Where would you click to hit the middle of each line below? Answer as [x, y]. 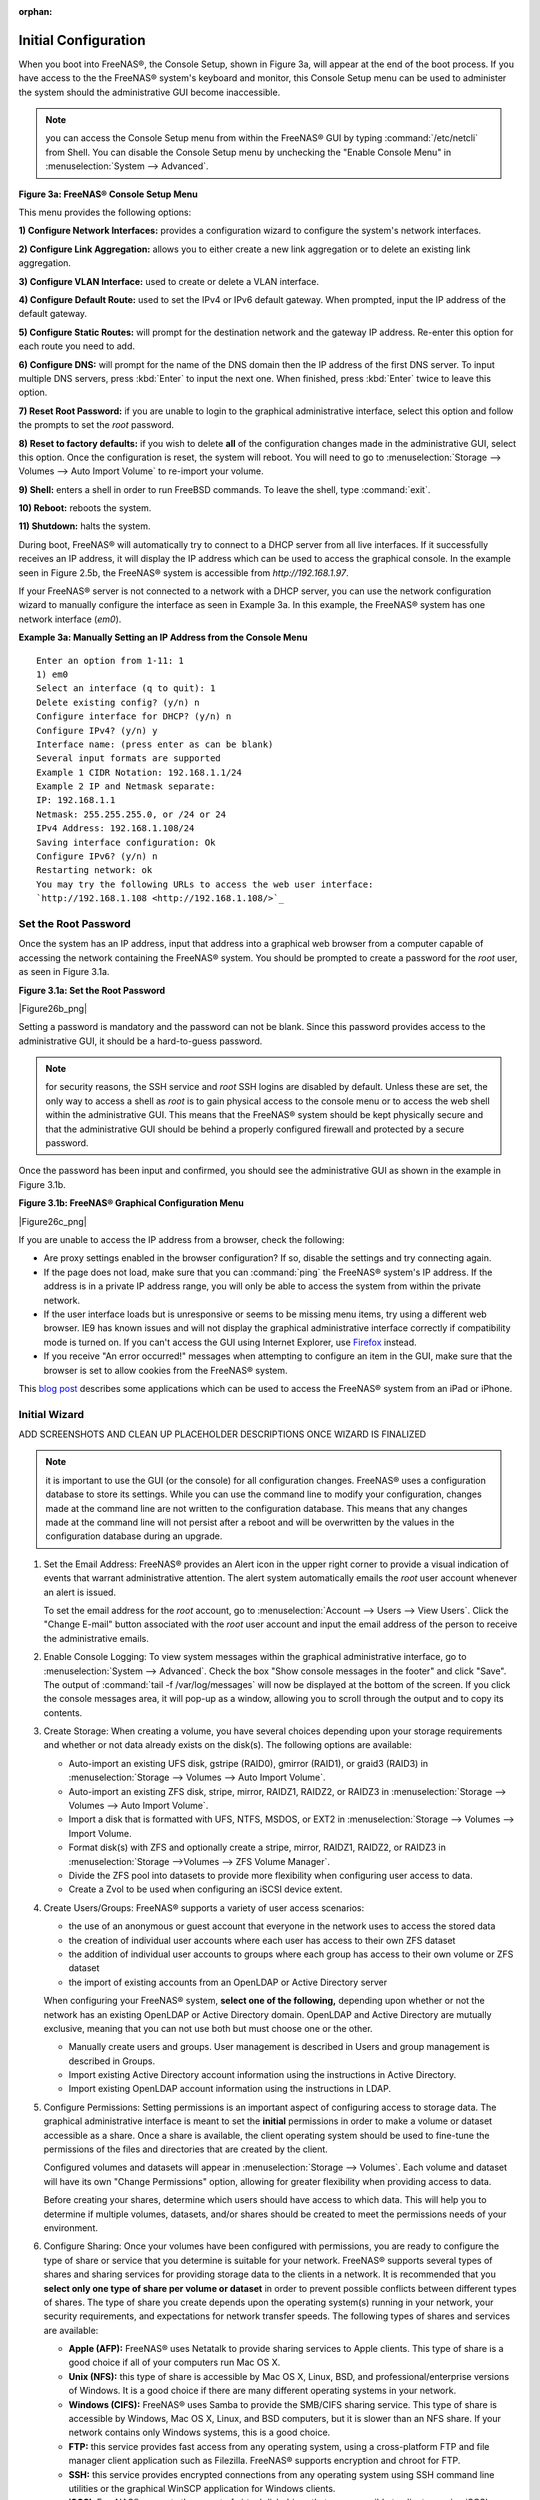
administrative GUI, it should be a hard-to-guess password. [140, 1041]
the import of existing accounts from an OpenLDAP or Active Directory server [228, 1982]
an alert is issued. [80, 1592]
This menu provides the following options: [105, 212]
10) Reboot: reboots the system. [85, 508]
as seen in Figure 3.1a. [64, 972]
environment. [71, 2227]
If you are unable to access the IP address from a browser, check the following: [181, 1239]
